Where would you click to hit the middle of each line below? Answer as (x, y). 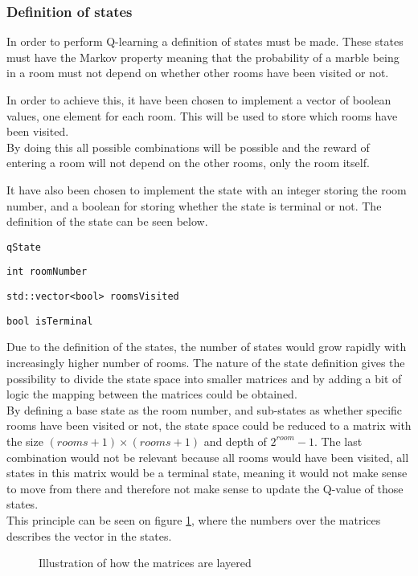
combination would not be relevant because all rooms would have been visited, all (208, 457)
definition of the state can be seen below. (107, 221)
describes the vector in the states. (89, 535)
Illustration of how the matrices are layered (145, 563)
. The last (338, 441)
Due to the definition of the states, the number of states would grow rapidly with (207, 347)
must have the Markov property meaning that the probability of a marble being (203, 57)
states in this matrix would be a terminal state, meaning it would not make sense (207, 473)
